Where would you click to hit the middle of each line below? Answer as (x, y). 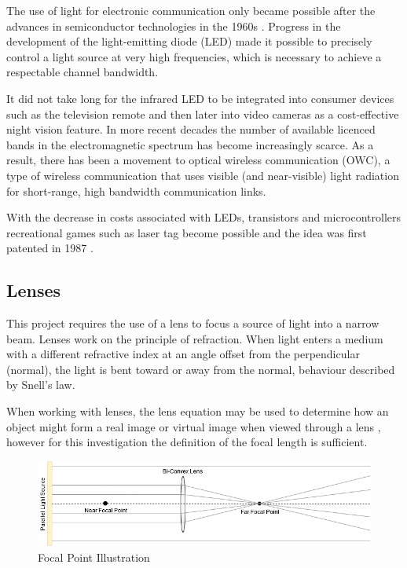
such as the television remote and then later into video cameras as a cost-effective (203, 114)
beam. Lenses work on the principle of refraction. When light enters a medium (195, 338)
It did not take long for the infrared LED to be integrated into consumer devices (200, 98)
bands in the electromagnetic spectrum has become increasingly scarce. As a (190, 144)
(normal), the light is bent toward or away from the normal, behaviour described (201, 369)
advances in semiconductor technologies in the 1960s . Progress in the (174, 26)
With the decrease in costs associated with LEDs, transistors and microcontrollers (204, 217)
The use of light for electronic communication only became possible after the (191, 10)
